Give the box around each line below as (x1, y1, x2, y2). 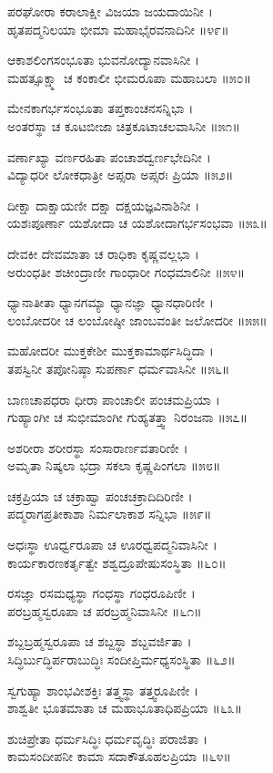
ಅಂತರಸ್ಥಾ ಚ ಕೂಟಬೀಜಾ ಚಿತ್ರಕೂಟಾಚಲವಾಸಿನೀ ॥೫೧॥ (7, 116, 240, 135)
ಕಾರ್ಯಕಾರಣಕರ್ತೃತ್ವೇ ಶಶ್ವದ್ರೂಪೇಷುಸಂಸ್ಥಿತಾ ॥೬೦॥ (7, 552, 227, 572)
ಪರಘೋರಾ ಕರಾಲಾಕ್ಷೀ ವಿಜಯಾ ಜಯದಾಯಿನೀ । (7, 2, 213, 20)
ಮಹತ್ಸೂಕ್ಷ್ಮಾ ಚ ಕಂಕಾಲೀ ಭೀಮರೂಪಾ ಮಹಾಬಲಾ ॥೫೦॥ (7, 67, 252, 87)
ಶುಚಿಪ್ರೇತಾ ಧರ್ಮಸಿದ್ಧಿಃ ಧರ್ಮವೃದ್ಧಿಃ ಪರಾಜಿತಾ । (7, 728, 208, 747)
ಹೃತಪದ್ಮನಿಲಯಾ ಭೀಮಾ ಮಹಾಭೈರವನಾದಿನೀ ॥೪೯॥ (7, 19, 229, 38)
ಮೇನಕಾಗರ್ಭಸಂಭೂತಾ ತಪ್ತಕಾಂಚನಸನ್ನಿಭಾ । (7, 98, 194, 118)
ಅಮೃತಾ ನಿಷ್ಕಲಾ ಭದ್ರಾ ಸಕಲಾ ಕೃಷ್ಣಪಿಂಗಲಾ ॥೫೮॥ (7, 456, 221, 475)
